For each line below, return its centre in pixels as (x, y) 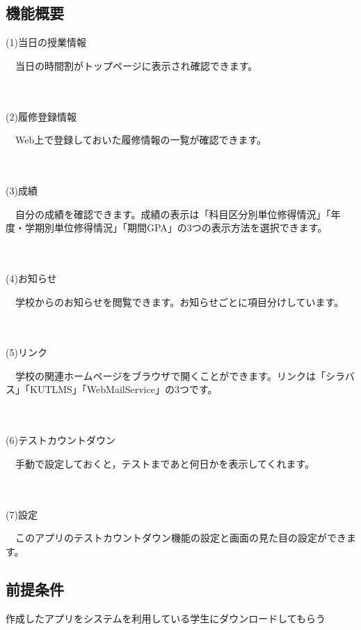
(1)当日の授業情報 (46, 42)
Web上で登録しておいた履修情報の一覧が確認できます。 (141, 140)
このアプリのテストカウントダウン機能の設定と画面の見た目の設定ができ (180, 538)
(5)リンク (26, 352)
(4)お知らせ (31, 278)
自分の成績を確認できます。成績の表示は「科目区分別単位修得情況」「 (173, 214)
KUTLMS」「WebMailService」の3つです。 (123, 389)
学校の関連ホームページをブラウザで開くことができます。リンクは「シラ (180, 375)
